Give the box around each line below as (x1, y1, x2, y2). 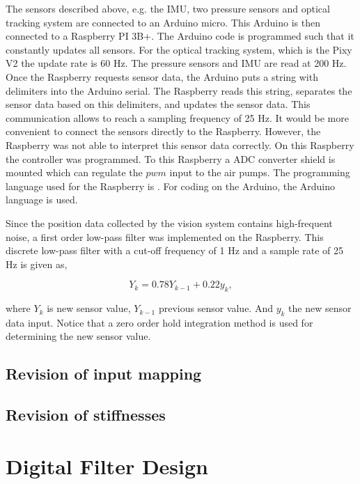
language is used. (6, 192, 78, 207)
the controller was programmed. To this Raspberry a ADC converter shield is (6, 151, 336, 166)
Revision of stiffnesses (6, 404, 166, 426)
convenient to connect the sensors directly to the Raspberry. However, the (6, 124, 321, 139)
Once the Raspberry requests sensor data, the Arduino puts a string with (6, 69, 318, 84)
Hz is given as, (6, 256, 68, 271)
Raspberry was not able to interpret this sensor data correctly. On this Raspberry (6, 137, 354, 152)
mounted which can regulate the (6, 165, 143, 180)
